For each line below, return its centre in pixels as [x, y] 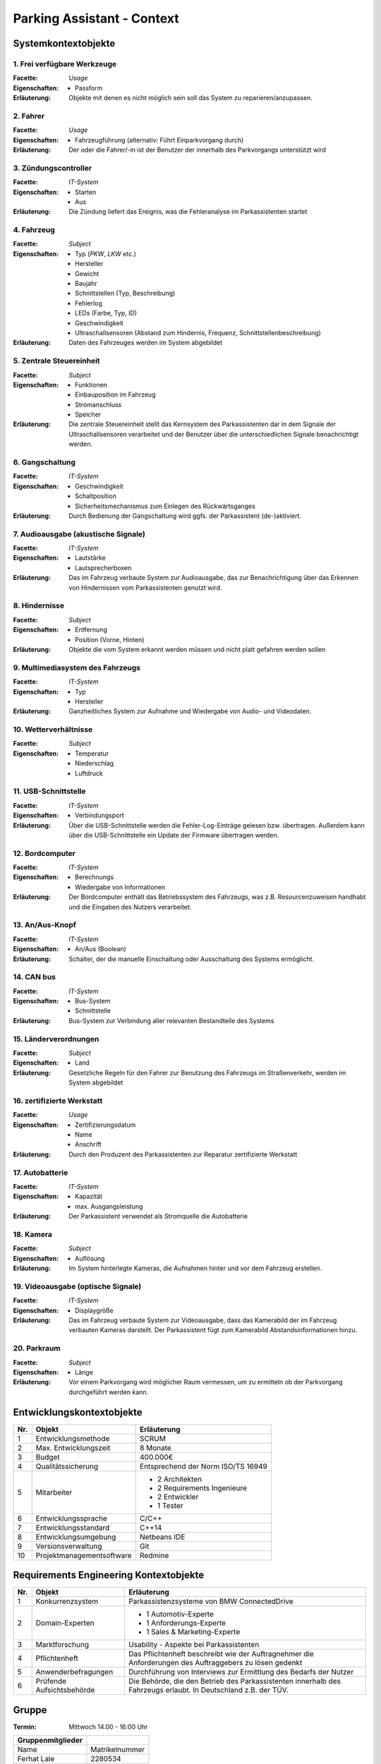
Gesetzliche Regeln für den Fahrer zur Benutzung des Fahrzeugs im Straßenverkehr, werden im [207, 1073]
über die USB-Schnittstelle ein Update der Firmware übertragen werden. [174, 835]
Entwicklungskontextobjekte [78, 1412]
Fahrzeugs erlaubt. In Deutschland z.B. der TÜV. [208, 1690]
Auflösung [90, 1258]
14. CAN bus [35, 977]
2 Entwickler [178, 1497]
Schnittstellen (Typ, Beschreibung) [125, 294]
